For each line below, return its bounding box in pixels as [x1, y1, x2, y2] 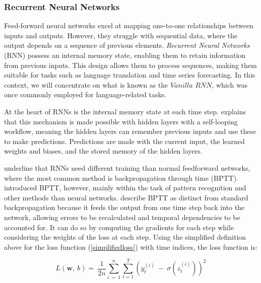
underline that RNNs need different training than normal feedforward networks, [4, 162, 250, 173]
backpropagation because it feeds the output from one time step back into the [4, 202, 245, 213]
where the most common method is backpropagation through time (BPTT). [4, 172, 238, 183]
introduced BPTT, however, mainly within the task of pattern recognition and [4, 182, 246, 193]
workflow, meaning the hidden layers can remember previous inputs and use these [4, 126, 256, 136]
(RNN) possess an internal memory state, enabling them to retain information [4, 50, 246, 60]
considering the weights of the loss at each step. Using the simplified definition [4, 232, 246, 242]
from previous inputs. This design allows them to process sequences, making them [4, 59, 257, 70]
